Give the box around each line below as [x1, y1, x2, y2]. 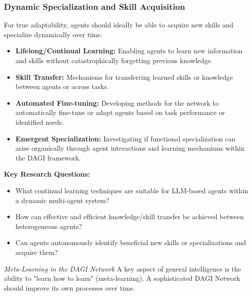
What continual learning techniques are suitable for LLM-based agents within [15, 185, 249, 195]
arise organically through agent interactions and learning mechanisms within [15, 143, 245, 153]
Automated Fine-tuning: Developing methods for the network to [15, 97, 219, 108]
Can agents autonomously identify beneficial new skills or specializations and [15, 237, 246, 248]
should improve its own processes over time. [4, 282, 136, 293]
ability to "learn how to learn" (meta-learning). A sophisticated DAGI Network [4, 273, 240, 283]
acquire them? [15, 247, 58, 257]
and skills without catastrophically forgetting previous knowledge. [15, 55, 213, 65]
